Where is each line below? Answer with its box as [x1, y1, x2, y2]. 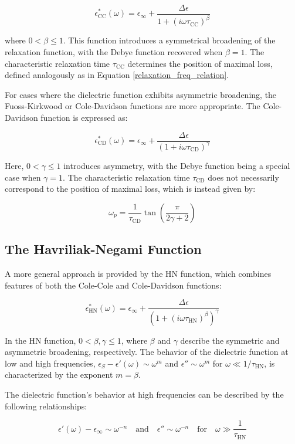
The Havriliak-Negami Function [5, 240, 202, 258]
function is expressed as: [40, 111, 128, 123]
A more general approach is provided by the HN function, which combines [5, 267, 272, 279]
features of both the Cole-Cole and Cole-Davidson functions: [5, 279, 222, 291]
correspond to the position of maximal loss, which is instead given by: [5, 182, 256, 195]
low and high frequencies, [5, 357, 96, 369]
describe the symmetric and [180, 334, 280, 346]
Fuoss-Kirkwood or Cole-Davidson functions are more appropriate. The [5, 100, 260, 112]
